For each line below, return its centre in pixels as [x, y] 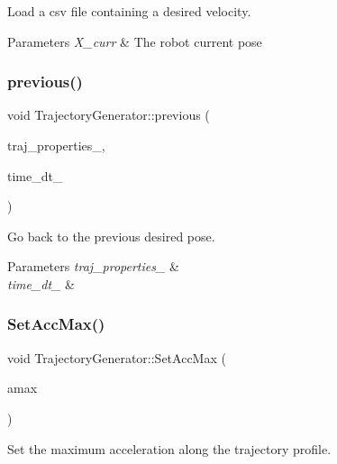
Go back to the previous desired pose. [111, 236]
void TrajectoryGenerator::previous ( [109, 115]
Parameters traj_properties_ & [93, 266]
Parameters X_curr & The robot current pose [135, 41]
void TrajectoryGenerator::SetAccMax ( [117, 357]
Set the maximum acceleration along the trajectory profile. [169, 448]
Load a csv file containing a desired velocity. [129, 11]
